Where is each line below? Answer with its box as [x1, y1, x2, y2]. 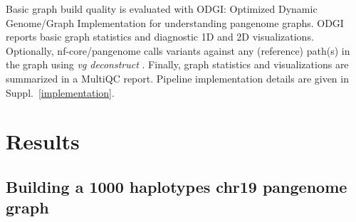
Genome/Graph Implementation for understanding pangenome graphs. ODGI [6, 15, 344, 30]
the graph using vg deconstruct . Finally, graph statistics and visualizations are [6, 57, 349, 72]
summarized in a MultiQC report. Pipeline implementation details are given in [6, 70, 349, 85]
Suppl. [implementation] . [6, 85, 115, 100]
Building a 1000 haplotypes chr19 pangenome [6, 175, 347, 197]
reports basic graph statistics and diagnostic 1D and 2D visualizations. [6, 29, 314, 44]
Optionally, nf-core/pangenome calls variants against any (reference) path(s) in [6, 43, 350, 58]
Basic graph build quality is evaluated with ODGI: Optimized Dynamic [6, 1, 318, 16]
